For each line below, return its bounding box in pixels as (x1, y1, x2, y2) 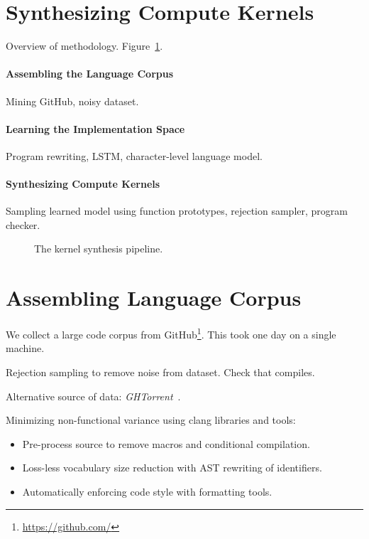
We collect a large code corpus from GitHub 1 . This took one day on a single (6, 325, 336, 341)
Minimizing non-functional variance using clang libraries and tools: (6, 412, 296, 427)
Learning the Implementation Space (6, 121, 185, 136)
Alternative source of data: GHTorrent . (6, 388, 181, 403)
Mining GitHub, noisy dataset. (6, 93, 139, 108)
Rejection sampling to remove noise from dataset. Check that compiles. (6, 365, 315, 380)
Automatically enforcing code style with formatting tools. (22, 484, 272, 499)
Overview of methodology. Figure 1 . (6, 38, 163, 53)
